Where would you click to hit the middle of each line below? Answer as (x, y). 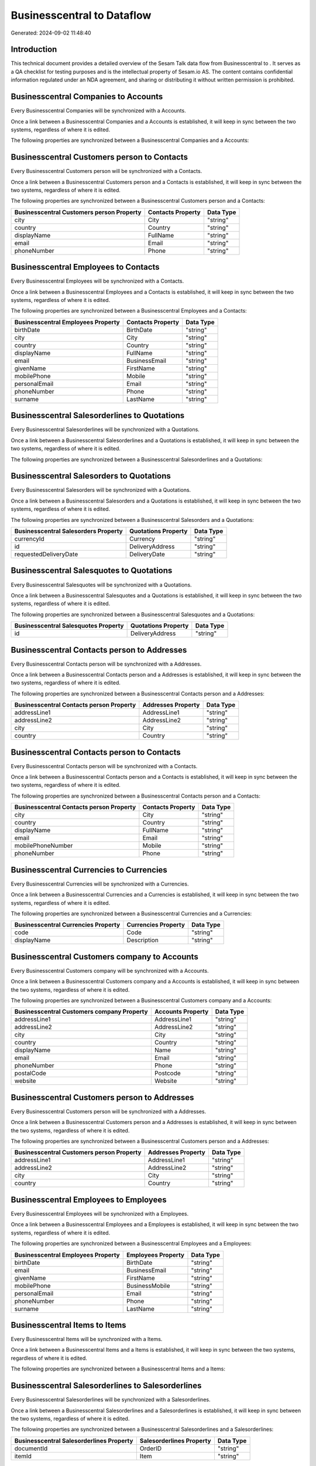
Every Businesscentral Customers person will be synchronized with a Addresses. (109, 1111)
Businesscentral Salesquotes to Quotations (92, 571)
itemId (23, 1456)
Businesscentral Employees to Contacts (85, 267)
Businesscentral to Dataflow (81, 15)
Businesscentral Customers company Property (81, 1012)
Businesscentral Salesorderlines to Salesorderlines (106, 1386)
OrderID (151, 1448)
